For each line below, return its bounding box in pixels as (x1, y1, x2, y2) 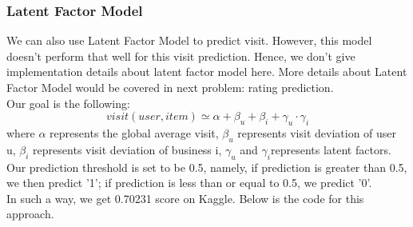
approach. (6, 205, 54, 222)
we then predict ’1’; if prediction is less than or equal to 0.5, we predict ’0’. (6, 174, 372, 191)
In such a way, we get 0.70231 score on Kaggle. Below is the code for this (6, 189, 364, 206)
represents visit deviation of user (237, 124, 397, 141)
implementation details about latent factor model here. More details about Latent (6, 63, 407, 80)
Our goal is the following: (6, 94, 130, 111)
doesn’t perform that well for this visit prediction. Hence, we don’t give (6, 47, 355, 64)
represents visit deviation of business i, (33, 141, 222, 157)
